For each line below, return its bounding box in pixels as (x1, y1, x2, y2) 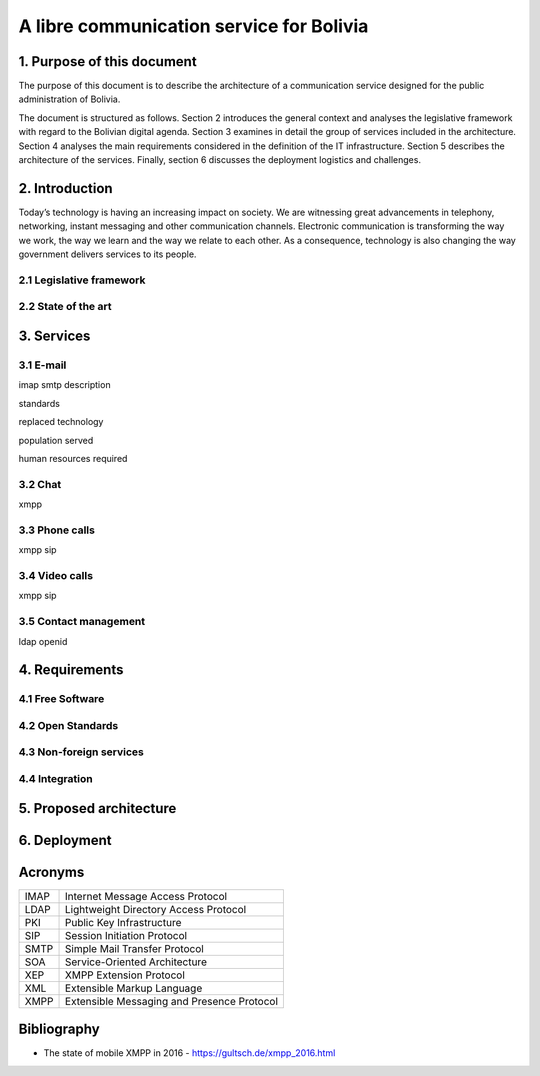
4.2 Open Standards (18, 718, 119, 732)
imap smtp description (18, 379, 111, 391)
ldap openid (18, 635, 68, 647)
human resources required (18, 452, 128, 464)
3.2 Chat (18, 477, 62, 491)
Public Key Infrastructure (65, 915, 182, 929)
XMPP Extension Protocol (65, 968, 185, 982)
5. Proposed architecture (18, 800, 177, 817)
